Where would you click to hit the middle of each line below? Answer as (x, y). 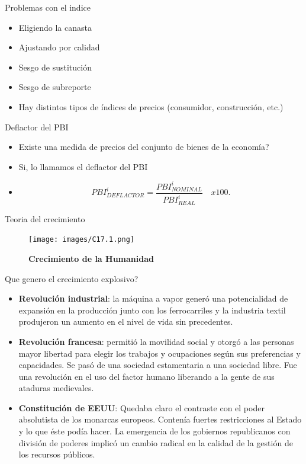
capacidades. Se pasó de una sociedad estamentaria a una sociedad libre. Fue (158, 365)
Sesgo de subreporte (55, 87)
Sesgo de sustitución (55, 67)
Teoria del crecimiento (45, 218)
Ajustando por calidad (59, 47)
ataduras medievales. (56, 388)
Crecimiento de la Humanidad (91, 258)
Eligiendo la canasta (55, 27)
